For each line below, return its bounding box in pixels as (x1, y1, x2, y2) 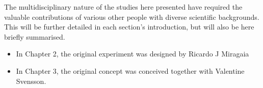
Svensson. (16, 75, 46, 86)
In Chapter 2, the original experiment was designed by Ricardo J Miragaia (16, 48, 249, 59)
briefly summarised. (4, 31, 65, 42)
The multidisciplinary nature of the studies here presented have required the (4, 2, 243, 12)
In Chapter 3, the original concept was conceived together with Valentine (16, 65, 245, 76)
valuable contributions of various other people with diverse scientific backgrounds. (4, 11, 259, 22)
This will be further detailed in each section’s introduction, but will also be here (4, 21, 254, 32)
